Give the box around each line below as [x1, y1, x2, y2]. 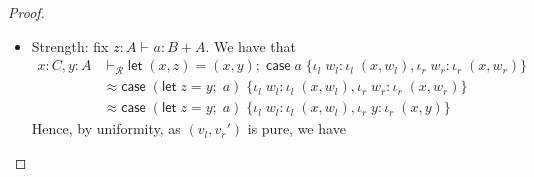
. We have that [205, 35, 296, 56]
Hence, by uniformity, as [31, 118, 181, 139]
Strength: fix [31, 35, 109, 56]
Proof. [8, 2, 45, 22]
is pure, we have [247, 118, 346, 139]
